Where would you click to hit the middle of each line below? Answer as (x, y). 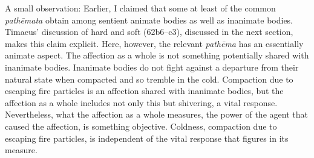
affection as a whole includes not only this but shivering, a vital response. (141, 102)
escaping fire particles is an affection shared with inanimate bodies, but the (144, 91)
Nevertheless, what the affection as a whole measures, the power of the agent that (156, 114)
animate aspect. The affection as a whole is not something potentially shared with (157, 55)
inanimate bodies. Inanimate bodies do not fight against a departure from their (152, 67)
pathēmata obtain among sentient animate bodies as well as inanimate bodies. (149, 20)
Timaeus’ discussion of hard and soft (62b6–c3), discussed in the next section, (149, 32)
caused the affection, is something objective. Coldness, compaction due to (141, 126)
